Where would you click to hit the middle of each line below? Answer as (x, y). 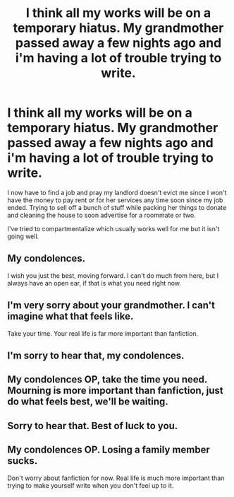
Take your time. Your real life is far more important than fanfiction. (103, 333)
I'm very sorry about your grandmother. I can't (111, 305)
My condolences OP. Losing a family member (109, 450)
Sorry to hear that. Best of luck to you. (93, 426)
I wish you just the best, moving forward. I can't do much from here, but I (113, 275)
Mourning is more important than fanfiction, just (115, 391)
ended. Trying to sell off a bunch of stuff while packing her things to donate (117, 207)
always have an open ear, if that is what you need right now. (94, 283)
